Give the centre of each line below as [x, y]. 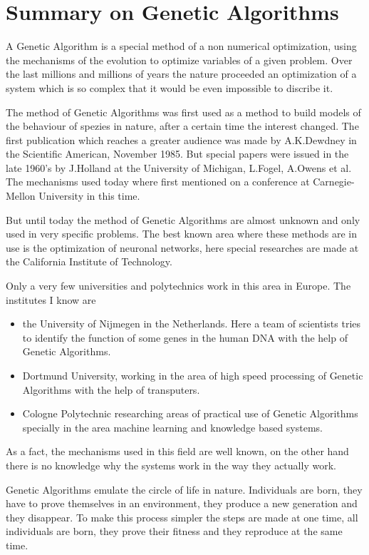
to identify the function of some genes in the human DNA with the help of [185, 337]
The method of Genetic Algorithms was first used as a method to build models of [183, 112]
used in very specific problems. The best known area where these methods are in [181, 234]
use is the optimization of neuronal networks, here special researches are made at [182, 247]
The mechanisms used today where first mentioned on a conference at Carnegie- [180, 182]
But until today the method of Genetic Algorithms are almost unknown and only [183, 219]
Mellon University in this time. [73, 196]
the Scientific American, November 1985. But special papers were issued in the [177, 154]
